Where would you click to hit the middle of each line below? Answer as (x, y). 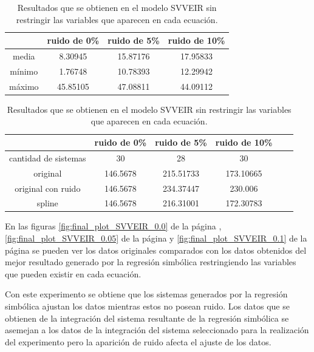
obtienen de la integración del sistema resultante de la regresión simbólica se (147, 318)
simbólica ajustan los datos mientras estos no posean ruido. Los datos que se (147, 306)
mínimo (24, 71)
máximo (24, 86)
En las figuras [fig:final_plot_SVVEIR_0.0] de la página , (113, 226)
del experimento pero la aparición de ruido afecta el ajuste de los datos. (138, 341)
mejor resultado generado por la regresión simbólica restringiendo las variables (151, 262)
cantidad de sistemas (48, 157)
